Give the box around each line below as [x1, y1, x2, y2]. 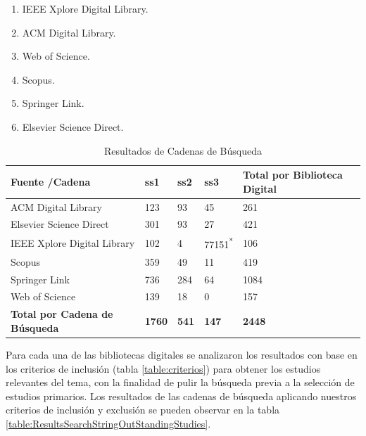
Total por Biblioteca [243, 167, 343, 182]
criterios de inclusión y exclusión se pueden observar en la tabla [6, 402, 280, 417]
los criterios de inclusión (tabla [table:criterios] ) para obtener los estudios [6, 361, 321, 376]
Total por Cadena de [11, 307, 113, 321]
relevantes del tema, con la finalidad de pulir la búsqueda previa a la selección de [6, 375, 355, 390]
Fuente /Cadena [11, 174, 91, 188]
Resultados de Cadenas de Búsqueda [104, 143, 262, 158]
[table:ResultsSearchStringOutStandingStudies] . [6, 416, 211, 430]
